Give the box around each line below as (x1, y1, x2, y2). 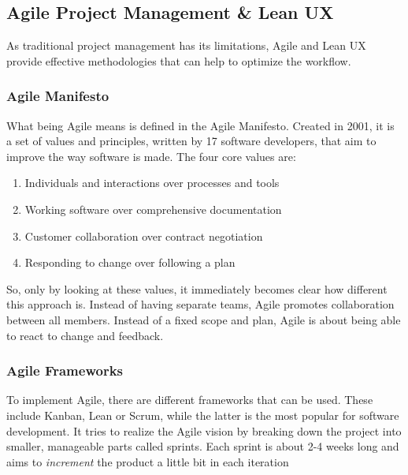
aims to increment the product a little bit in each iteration (6, 453, 289, 469)
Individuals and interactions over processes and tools (24, 174, 280, 191)
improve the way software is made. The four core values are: (6, 148, 296, 164)
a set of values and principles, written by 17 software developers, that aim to (6, 133, 376, 149)
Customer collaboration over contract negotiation (24, 227, 263, 244)
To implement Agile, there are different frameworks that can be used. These (6, 391, 373, 408)
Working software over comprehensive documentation (24, 200, 282, 217)
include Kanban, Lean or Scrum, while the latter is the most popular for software (6, 406, 399, 423)
